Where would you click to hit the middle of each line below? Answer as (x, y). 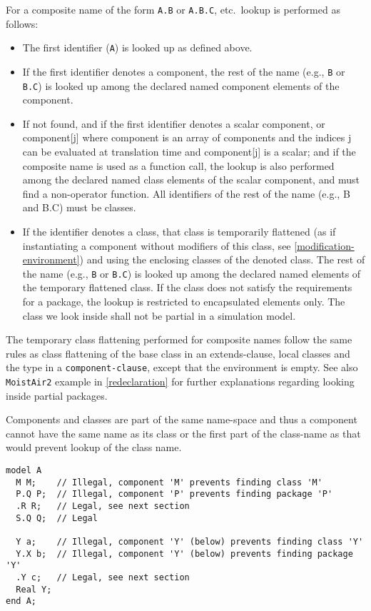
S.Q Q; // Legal (57, 518)
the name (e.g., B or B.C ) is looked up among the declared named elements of (192, 273)
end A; (21, 601)
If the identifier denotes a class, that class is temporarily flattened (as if (179, 231)
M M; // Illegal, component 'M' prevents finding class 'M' (169, 482)
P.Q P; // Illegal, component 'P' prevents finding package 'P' (174, 494)
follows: (22, 23)
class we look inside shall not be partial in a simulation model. (159, 315)
